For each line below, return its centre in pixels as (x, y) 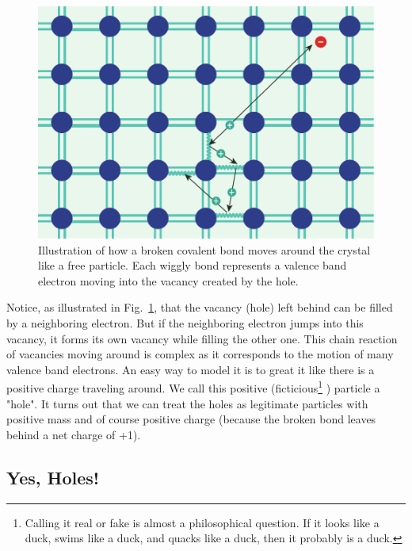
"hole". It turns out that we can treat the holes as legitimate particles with (187, 403)
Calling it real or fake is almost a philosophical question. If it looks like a (202, 522)
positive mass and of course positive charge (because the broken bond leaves (191, 419)
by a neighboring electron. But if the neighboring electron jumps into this (185, 322)
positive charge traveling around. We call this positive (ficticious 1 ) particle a (193, 386)
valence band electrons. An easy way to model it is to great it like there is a (191, 369)
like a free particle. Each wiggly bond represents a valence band (193, 265)
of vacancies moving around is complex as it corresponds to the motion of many (200, 354)
